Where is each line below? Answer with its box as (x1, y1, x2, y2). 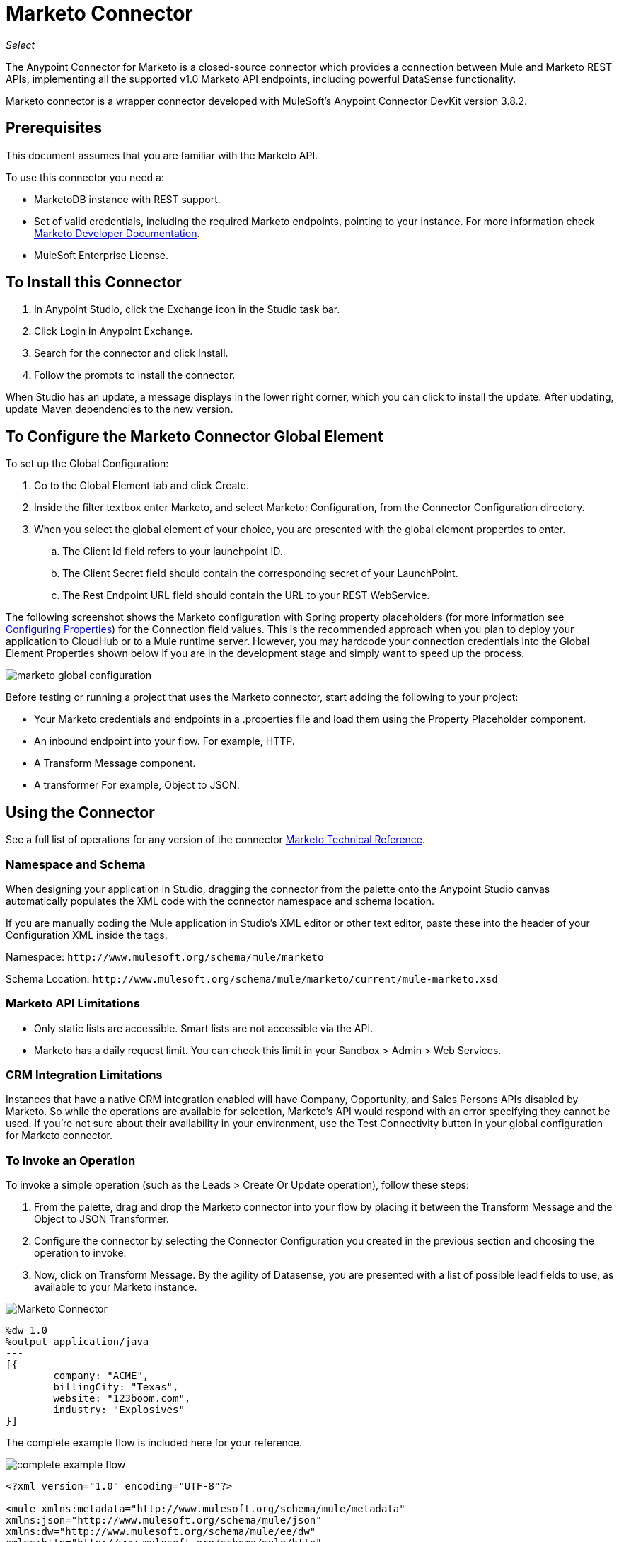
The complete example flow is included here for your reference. (6, 1437, 303, 1449)
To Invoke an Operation (6, 1153, 136, 1167)
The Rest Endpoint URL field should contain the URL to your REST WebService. (62, 589, 430, 602)
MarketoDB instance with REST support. (34, 193, 221, 205)
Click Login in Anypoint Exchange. (34, 325, 193, 338)
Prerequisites (6, 119, 102, 137)
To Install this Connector (6, 273, 182, 292)
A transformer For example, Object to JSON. (34, 779, 240, 792)
